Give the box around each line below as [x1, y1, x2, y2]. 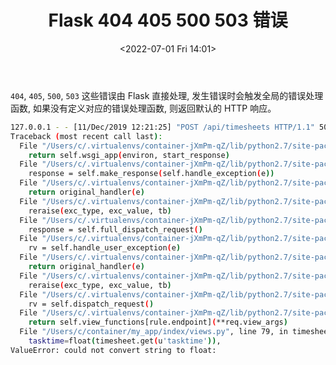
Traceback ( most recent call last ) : [10, 131, 163, 141]
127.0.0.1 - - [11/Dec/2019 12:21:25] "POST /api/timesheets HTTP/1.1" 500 [10, 122, 333, 132]
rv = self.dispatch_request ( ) [28, 299, 155, 309]
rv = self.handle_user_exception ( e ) [28, 243, 182, 253]
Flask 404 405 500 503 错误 [48, 9, 288, 32]
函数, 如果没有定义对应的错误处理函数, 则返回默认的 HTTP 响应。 [10, 102, 277, 114]
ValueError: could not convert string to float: [10, 345, 217, 355]
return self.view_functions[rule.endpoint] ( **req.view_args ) [28, 317, 288, 328]
